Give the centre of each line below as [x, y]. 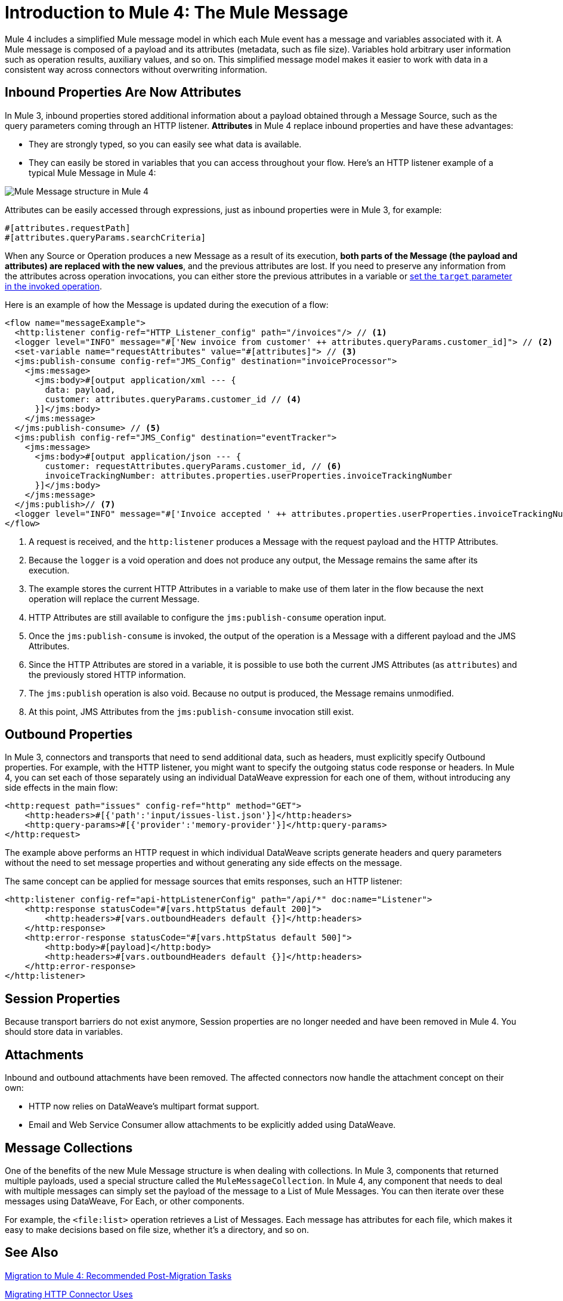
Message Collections [69, 1148]
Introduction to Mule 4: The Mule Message [177, 13]
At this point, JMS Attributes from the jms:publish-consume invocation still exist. [191, 711]
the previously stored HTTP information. [107, 674]
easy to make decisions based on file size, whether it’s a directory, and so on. [157, 1229]
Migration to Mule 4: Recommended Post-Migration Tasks [118, 1275]
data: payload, [80, 389]
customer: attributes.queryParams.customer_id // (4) [173, 399]
